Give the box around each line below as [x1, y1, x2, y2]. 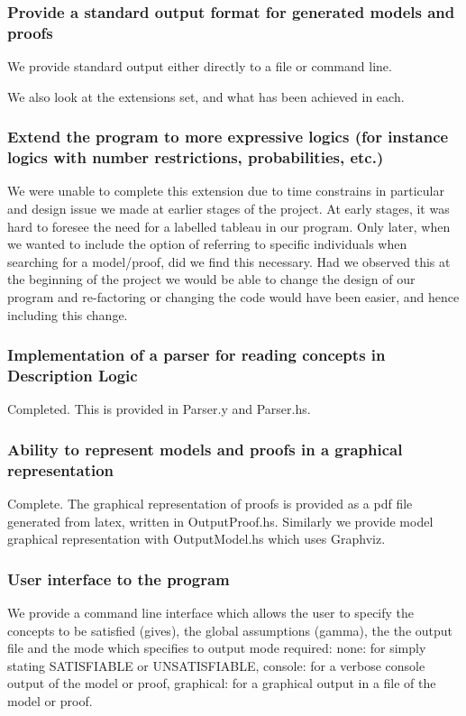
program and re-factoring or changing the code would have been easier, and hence [7, 288, 460, 307]
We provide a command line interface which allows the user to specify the [7, 603, 415, 622]
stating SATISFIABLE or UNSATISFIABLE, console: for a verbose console [7, 656, 425, 675]
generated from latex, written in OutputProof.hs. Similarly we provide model [7, 511, 434, 530]
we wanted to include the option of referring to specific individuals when [7, 234, 407, 253]
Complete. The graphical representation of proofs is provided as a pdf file [7, 494, 413, 513]
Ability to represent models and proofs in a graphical [7, 437, 403, 460]
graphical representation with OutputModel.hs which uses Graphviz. [7, 529, 386, 548]
